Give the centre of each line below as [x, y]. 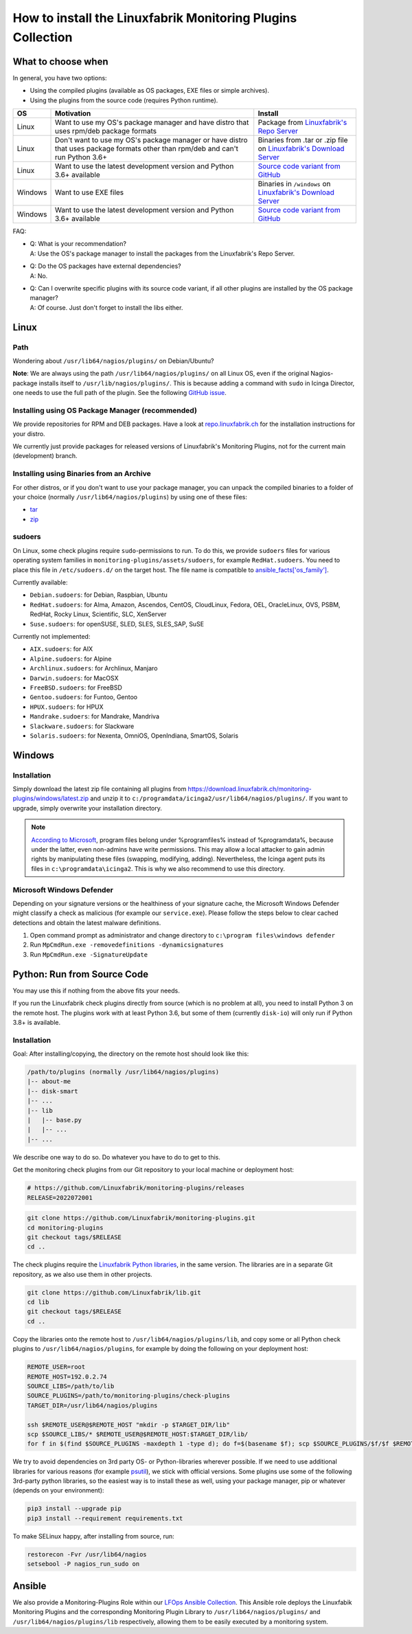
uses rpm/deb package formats [106, 131]
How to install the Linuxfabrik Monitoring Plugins [155, 18]
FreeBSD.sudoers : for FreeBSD [76, 688]
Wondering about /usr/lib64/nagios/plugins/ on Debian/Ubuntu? [113, 361]
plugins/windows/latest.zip [51, 798]
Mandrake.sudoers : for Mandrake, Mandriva [94, 716]
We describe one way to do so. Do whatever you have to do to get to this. [117, 1157]
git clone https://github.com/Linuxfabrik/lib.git [114, 1292]
